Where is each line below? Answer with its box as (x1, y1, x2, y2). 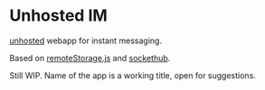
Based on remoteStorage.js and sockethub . (9, 52, 171, 63)
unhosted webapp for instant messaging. (9, 35, 163, 46)
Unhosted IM (9, 5, 109, 26)
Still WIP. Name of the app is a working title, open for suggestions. (9, 69, 256, 81)
